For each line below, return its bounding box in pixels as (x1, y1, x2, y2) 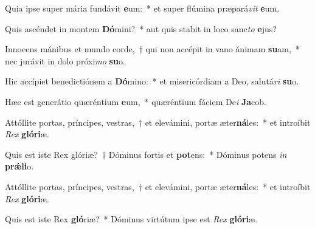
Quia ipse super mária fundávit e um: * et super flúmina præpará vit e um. (5, 2, 280, 14)
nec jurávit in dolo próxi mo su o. (5, 54, 125, 67)
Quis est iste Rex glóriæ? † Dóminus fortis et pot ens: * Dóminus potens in (5, 148, 287, 160)
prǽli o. (5, 160, 34, 173)
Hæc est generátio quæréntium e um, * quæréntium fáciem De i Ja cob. (5, 95, 266, 108)
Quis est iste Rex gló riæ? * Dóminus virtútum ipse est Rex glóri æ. (5, 213, 258, 225)
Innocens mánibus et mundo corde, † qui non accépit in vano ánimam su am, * (5, 43, 300, 55)
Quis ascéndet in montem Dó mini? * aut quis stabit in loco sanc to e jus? (5, 22, 277, 35)
